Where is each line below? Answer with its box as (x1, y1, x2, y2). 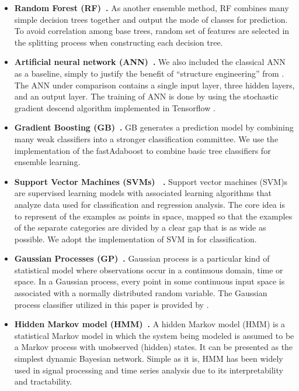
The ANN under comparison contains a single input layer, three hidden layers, (14, 78, 295, 91)
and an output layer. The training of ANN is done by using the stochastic (14, 90, 279, 102)
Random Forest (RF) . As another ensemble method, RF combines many (14, 2, 289, 13)
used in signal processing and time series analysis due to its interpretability (14, 363, 283, 376)
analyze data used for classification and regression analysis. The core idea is (14, 198, 285, 210)
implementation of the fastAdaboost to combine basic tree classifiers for (14, 144, 271, 156)
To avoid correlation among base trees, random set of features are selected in (14, 25, 290, 37)
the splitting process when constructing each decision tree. (14, 36, 223, 48)
